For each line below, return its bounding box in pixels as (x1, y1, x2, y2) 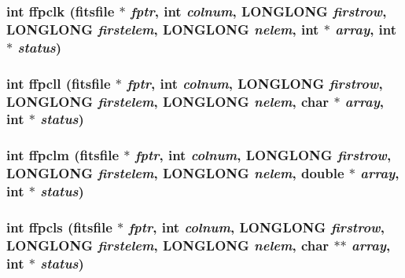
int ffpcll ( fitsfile (6, 73, 111, 93)
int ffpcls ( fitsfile (6, 217, 112, 236)
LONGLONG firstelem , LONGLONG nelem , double (6, 163, 344, 183)
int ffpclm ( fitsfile (6, 145, 120, 165)
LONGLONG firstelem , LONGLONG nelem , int (6, 19, 319, 38)
